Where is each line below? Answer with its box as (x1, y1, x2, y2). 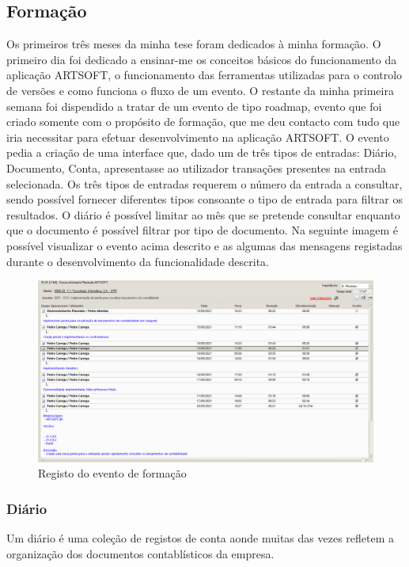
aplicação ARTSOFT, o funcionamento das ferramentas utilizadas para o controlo (6, 67, 403, 83)
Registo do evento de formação (38, 465, 187, 481)
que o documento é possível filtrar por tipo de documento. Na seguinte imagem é (6, 222, 398, 238)
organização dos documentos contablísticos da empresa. (6, 545, 275, 561)
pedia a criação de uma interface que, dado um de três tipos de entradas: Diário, (6, 144, 397, 161)
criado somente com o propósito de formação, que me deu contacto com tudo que (6, 113, 400, 130)
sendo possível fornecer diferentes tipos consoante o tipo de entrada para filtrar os (6, 191, 403, 207)
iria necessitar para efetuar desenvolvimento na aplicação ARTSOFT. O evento (6, 128, 389, 145)
